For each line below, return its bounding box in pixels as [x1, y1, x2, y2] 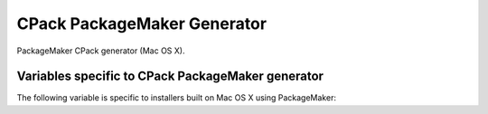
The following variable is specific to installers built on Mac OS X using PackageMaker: [16, 92, 336, 103]
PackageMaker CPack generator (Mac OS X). [16, 45, 185, 56]
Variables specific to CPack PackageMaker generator [16, 69, 324, 84]
